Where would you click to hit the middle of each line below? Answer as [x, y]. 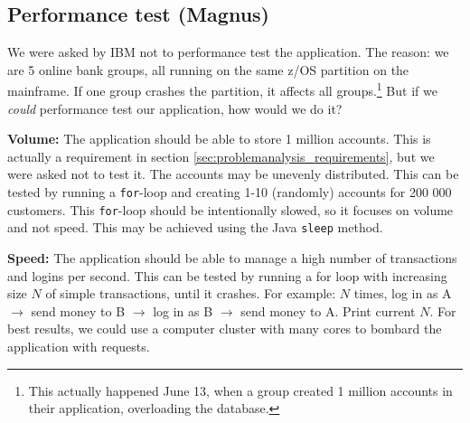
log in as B [183, 310]
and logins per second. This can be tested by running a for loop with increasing [227, 275]
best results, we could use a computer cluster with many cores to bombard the [225, 329]
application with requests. [79, 346]
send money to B [78, 310]
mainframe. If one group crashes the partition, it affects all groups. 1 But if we [222, 89]
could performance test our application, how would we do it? [175, 108]
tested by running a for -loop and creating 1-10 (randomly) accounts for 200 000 [230, 192]
